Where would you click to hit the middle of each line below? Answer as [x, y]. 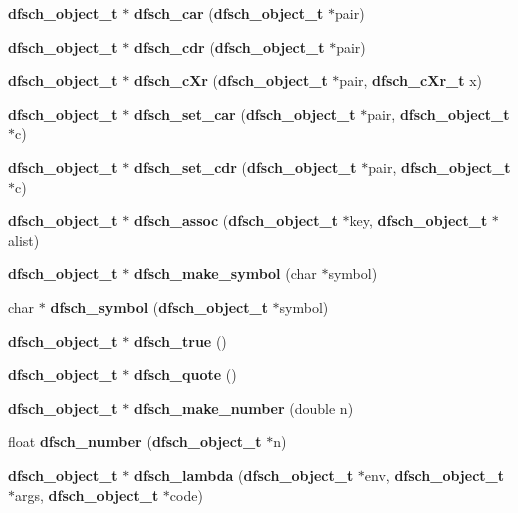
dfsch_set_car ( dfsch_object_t [244, 113]
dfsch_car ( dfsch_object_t [228, 13]
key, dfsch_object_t [418, 220]
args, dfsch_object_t [87, 494]
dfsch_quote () [185, 374]
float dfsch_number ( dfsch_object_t [135, 441]
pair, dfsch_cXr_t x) [410, 80]
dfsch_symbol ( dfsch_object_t [159, 306]
